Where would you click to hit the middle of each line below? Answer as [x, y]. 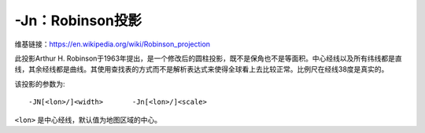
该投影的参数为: [40, 83]
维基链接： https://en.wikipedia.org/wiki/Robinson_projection [113, 44]
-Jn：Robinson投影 [78, 20]
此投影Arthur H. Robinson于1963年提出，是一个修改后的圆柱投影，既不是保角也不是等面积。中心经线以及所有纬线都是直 [209, 58]
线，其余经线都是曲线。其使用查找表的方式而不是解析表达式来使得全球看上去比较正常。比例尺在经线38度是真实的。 [201, 69]
